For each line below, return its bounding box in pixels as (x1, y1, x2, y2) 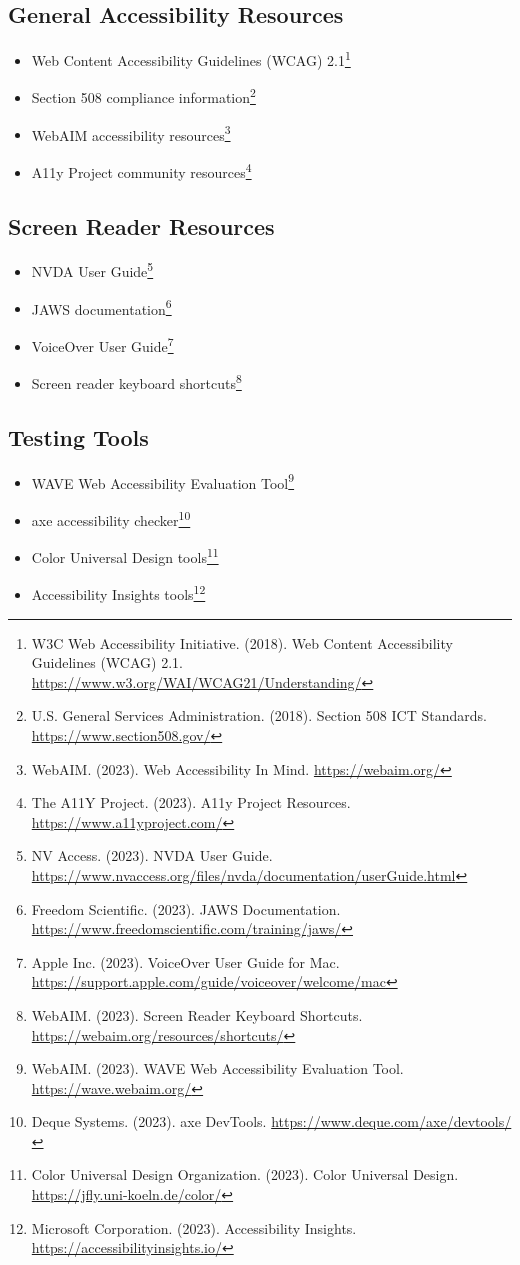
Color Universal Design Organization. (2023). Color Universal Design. (31, 1164, 459, 1185)
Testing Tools (8, 421, 149, 452)
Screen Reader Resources (8, 210, 275, 241)
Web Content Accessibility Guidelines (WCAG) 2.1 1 (31, 47, 351, 70)
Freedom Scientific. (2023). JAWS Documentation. (31, 898, 341, 919)
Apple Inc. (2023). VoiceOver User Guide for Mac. (31, 951, 340, 972)
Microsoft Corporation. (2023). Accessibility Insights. (31, 1217, 357, 1238)
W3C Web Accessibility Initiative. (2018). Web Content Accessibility (31, 632, 453, 653)
